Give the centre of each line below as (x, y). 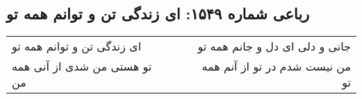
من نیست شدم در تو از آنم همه (276, 66)
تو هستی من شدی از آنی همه (82, 66)
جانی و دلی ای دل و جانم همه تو (274, 46)
